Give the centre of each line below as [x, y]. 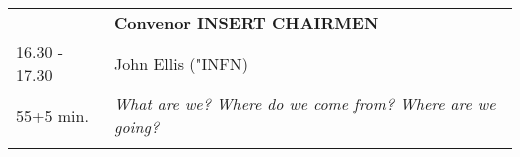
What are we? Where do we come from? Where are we [305, 103]
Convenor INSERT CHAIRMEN [246, 22]
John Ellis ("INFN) [181, 63]
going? [137, 126]
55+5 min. [52, 115]
